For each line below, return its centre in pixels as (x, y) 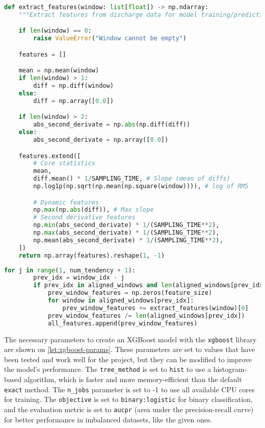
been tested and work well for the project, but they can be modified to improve (128, 359)
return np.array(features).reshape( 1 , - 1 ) (92, 255)
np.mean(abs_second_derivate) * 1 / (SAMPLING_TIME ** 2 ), (128, 240)
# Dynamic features (66, 202)
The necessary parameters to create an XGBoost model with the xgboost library (130, 339)
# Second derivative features (84, 218)
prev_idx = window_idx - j (79, 278)
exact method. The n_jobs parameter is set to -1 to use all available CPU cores (129, 389)
